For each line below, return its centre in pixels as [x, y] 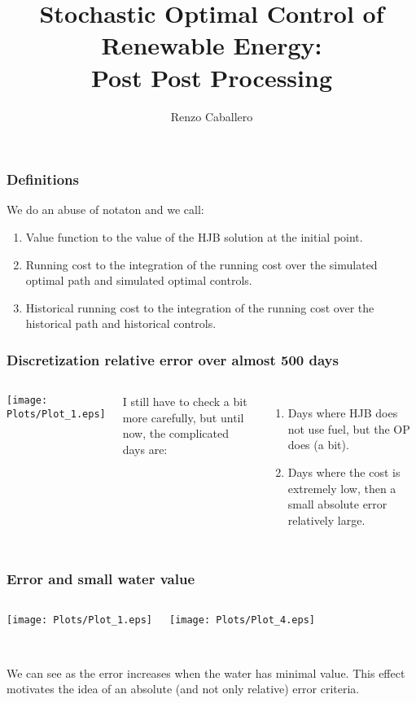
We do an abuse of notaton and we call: [105, 210]
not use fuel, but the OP [349, 428]
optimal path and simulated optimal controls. [139, 280]
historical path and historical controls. [121, 323]
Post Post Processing [212, 77]
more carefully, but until [183, 417]
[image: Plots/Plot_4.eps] [242, 620]
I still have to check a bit [185, 402]
